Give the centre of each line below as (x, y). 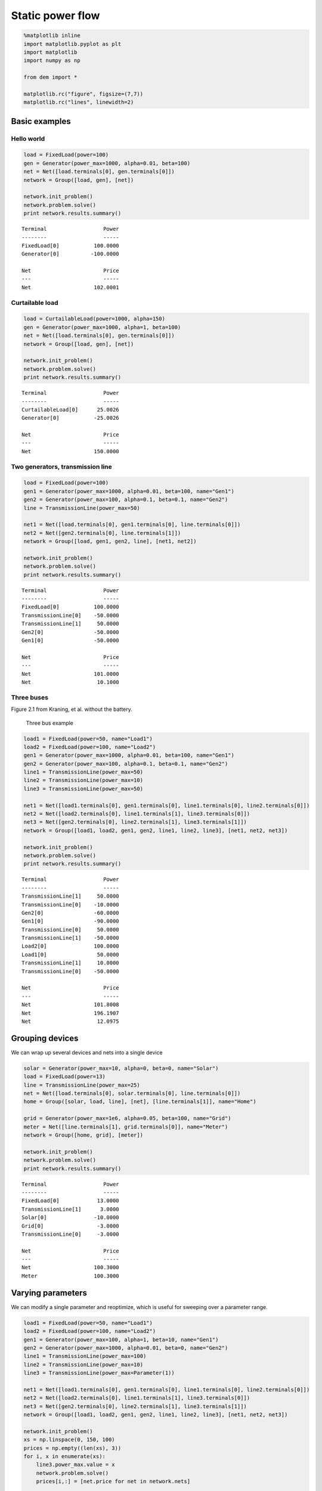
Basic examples (41, 121)
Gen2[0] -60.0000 (70, 913)
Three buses (30, 697)
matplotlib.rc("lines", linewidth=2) (79, 102)
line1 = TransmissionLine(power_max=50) (83, 772)
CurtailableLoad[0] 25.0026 (70, 409)
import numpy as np (52, 61)
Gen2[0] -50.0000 (70, 632)
